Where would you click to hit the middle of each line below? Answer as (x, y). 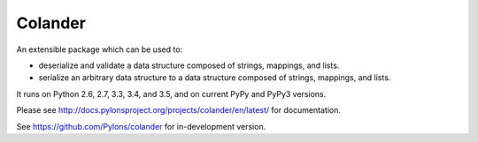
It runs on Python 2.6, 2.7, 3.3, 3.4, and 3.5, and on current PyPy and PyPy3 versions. (171, 93)
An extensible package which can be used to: (100, 49)
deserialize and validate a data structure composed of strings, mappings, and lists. (189, 65)
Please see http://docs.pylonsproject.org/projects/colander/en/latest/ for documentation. (178, 110)
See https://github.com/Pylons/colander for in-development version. (141, 126)
